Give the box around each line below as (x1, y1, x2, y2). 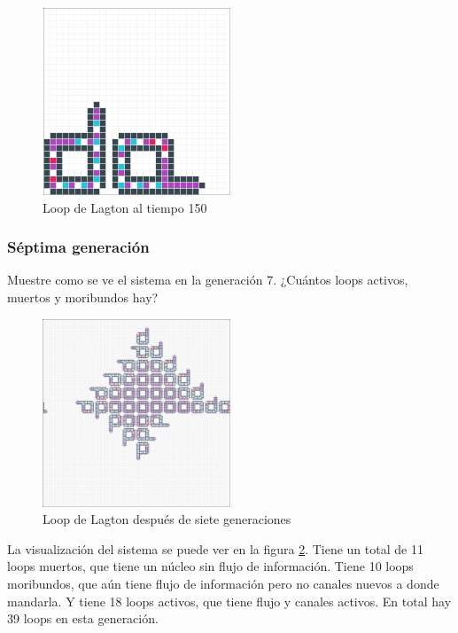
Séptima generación (7, 236, 150, 258)
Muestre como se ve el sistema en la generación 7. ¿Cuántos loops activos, (7, 270, 408, 289)
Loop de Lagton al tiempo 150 (43, 198, 207, 216)
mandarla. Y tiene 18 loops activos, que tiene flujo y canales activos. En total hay (7, 591, 452, 610)
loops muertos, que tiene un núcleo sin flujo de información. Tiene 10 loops (7, 557, 414, 575)
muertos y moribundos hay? (7, 288, 159, 306)
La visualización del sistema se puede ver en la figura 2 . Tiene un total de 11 (7, 539, 423, 558)
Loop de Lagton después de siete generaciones (43, 510, 291, 528)
